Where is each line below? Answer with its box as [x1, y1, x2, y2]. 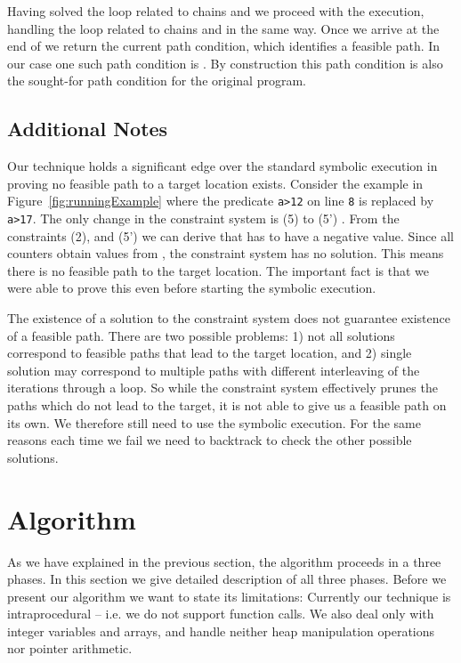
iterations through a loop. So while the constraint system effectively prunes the [7, 378, 438, 397]
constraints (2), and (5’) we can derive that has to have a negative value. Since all [7, 226, 454, 245]
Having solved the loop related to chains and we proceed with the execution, [7, 2, 425, 20]
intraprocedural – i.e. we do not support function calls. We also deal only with [7, 604, 434, 623]
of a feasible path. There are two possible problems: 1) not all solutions [7, 326, 395, 344]
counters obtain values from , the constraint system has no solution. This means [7, 244, 444, 263]
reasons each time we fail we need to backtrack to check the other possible [7, 431, 412, 449]
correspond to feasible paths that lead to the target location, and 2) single [7, 344, 412, 362]
